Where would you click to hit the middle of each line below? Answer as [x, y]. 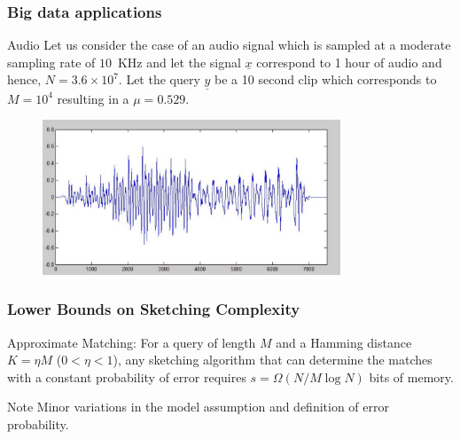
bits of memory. [411, 376]
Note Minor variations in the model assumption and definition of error [198, 407]
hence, [24, 79]
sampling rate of [51, 62]
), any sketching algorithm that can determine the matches [273, 360]
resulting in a [93, 98]
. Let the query [159, 79]
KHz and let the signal [179, 62]
